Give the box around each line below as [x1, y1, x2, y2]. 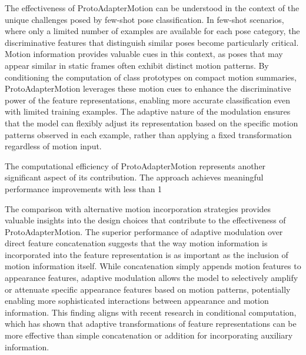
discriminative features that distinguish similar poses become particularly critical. [5, 36, 299, 48]
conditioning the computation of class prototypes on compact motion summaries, [5, 71, 297, 83]
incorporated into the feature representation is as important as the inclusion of [5, 248, 288, 260]
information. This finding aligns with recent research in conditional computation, [5, 306, 297, 318]
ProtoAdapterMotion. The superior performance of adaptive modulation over [5, 225, 283, 237]
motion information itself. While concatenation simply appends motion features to [5, 260, 301, 272]
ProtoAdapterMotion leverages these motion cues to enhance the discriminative [5, 82, 291, 95]
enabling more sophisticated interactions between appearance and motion [5, 294, 269, 307]
